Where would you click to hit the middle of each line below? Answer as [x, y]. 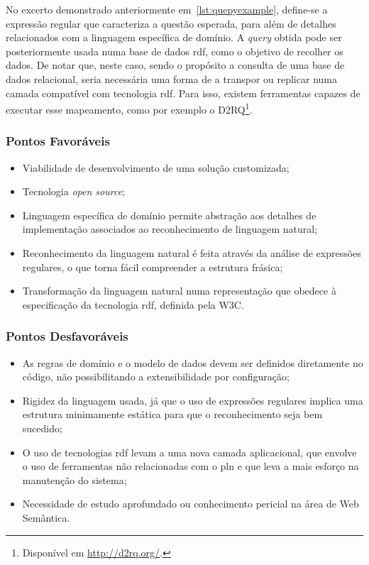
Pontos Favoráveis [58, 141]
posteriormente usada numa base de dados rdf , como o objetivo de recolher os [175, 51]
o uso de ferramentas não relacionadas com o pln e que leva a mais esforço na [191, 466]
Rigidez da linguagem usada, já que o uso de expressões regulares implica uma [193, 400]
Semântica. [46, 517]
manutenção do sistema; [75, 479]
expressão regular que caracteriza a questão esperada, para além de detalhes [171, 23]
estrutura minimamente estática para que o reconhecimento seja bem [172, 414]
